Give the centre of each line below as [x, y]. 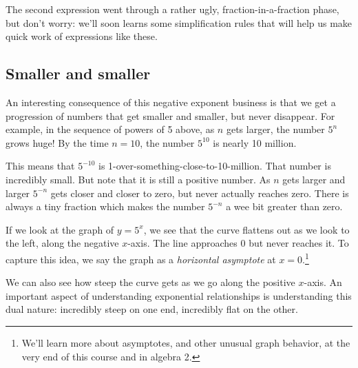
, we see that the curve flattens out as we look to [246, 229]
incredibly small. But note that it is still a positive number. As [138, 179]
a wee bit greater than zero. [284, 206]
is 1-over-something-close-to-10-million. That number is [215, 166]
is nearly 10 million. [255, 142]
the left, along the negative [62, 243]
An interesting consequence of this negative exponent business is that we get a [171, 102]
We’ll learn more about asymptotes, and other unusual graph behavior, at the [186, 342]
